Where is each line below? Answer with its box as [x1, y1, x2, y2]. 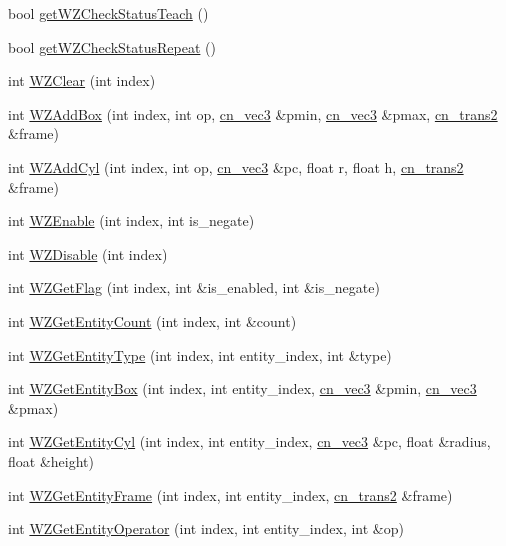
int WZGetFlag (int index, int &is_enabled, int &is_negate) [8, 277, 380, 298]
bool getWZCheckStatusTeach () [8, 3, 209, 23]
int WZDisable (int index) [8, 243, 168, 264]
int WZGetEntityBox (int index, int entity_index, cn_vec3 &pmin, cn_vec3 [8, 378, 477, 399]
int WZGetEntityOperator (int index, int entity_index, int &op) [8, 518, 404, 539]
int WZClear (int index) [8, 70, 156, 91]
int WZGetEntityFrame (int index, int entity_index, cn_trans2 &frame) [8, 484, 453, 505]
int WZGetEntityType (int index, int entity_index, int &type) [8, 344, 392, 365]
